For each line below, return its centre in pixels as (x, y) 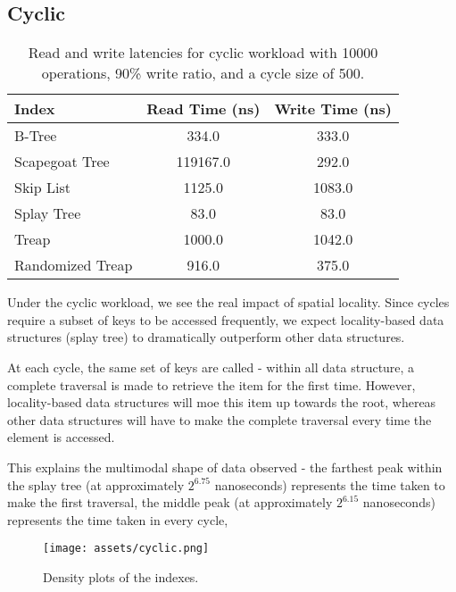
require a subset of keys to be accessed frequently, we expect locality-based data (226, 319)
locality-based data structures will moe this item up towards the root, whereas (222, 402)
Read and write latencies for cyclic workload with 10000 (203, 53)
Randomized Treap (74, 265)
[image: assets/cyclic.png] (126, 549)
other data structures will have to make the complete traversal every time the (220, 419)
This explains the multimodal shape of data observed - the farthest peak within (225, 467)
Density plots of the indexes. (121, 576)
